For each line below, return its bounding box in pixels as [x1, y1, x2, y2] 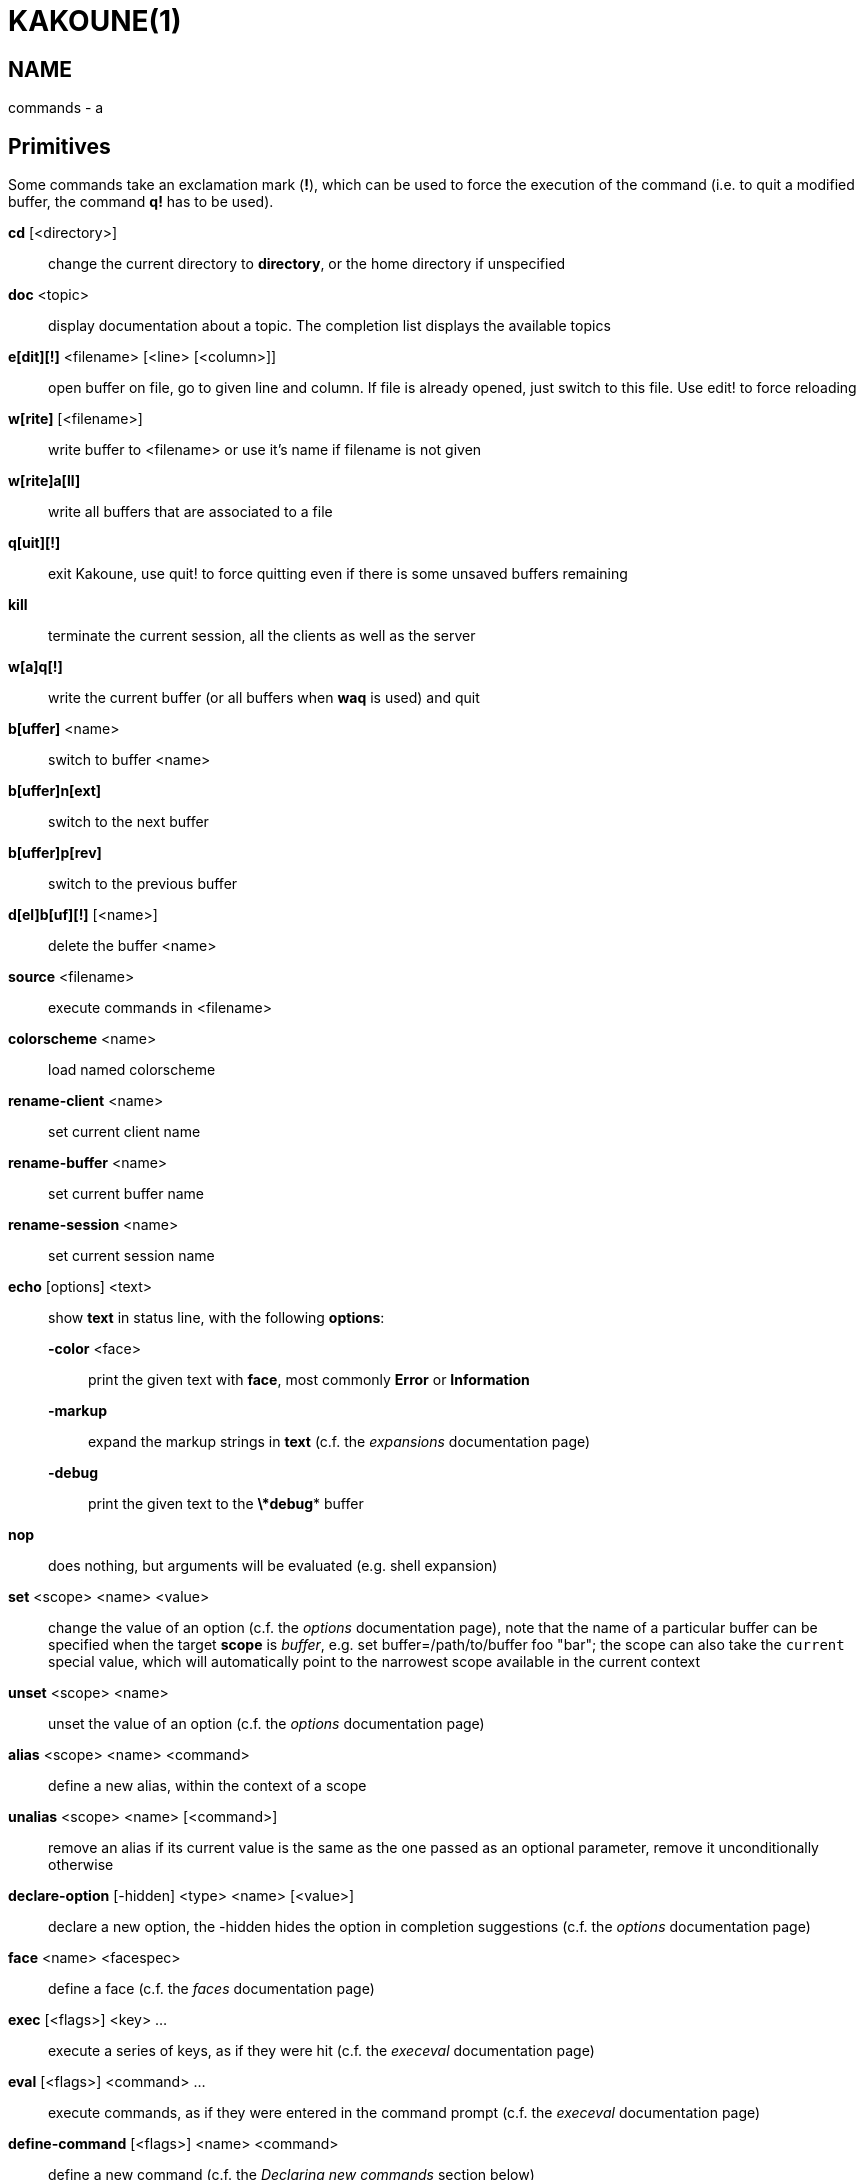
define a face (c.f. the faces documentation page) [48, 1980, 375, 1998]
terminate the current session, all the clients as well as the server [48, 627, 476, 645]
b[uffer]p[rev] [8, 844, 102, 862]
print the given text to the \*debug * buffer [88, 1495, 364, 1513]
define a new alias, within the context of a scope [48, 1777, 367, 1795]
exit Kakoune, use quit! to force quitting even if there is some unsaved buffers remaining [48, 565, 628, 583]
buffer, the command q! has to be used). [8, 193, 274, 211]
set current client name [48, 1123, 201, 1141]
